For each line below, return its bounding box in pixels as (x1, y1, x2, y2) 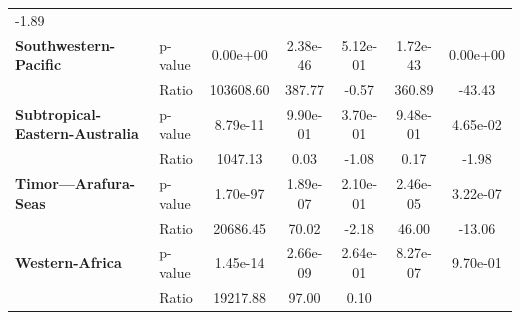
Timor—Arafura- (15, 173, 136, 194)
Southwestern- (15, 34, 116, 55)
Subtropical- (15, 103, 102, 124)
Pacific (15, 54, 62, 75)
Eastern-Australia (15, 123, 139, 144)
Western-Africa (15, 252, 122, 273)
